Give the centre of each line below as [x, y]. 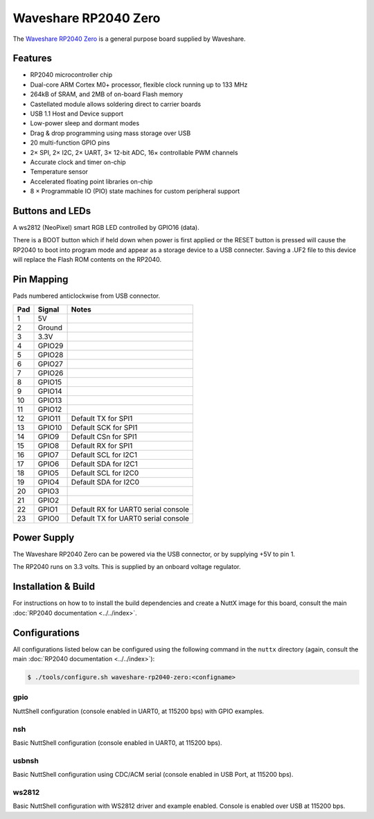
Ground [50, 327]
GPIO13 [50, 400]
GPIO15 [50, 382]
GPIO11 [49, 418]
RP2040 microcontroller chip [71, 75]
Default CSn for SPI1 [104, 436]
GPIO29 [51, 345]
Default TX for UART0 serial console [130, 518]
